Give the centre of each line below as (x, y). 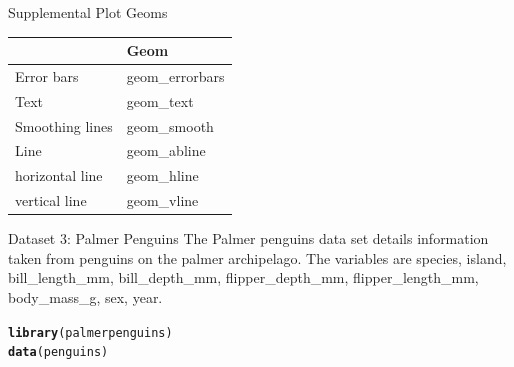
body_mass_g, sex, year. (85, 297)
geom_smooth (170, 125)
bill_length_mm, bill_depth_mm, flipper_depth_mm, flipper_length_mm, (243, 277)
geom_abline (166, 150)
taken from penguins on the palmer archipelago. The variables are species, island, (257, 257)
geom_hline (162, 175)
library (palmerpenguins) (90, 332)
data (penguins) (58, 352)
